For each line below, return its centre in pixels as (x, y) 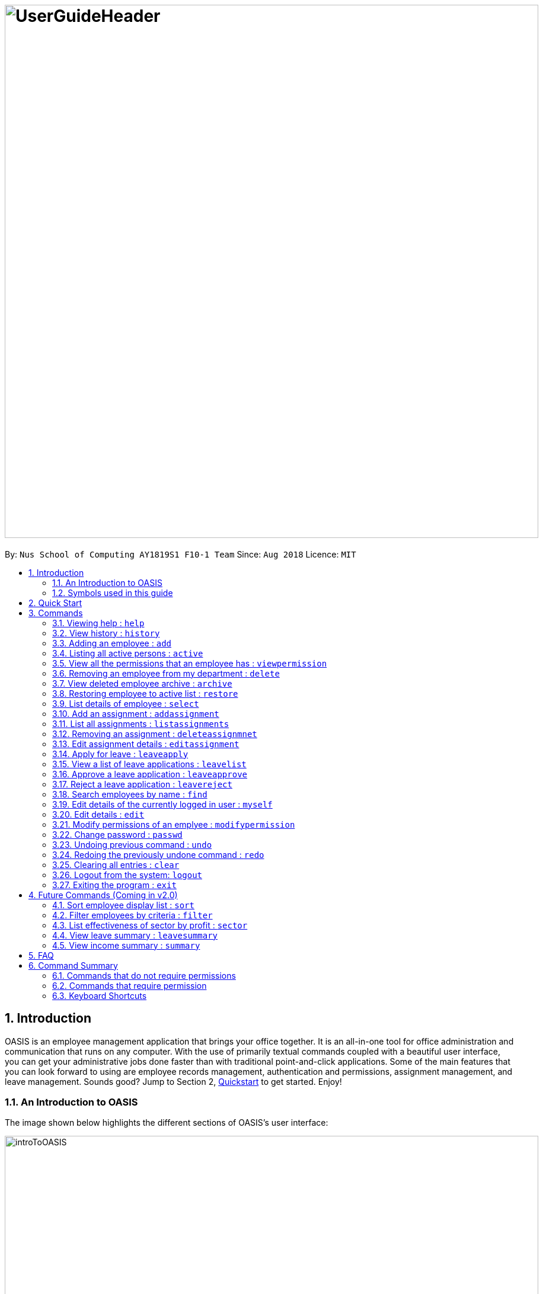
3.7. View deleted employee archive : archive (142, 683)
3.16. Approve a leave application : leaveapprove (150, 774)
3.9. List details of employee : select (126, 703)
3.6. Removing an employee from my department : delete (166, 673)
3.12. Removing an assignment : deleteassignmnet (155, 734)
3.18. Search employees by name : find (130, 794)
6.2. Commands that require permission (130, 985)
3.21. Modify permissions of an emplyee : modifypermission (174, 824)
